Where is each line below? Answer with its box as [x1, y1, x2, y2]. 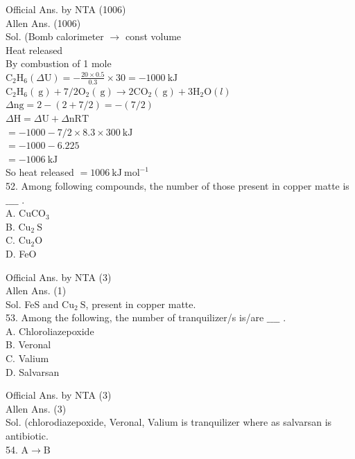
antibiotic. [6, 429, 49, 443]
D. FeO [6, 246, 37, 260]
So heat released [6, 165, 74, 179]
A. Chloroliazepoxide [6, 323, 94, 338]
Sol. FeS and [6, 296, 59, 311]
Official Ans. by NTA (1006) [6, 2, 126, 16]
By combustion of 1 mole [6, 56, 112, 71]
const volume [125, 29, 182, 44]
